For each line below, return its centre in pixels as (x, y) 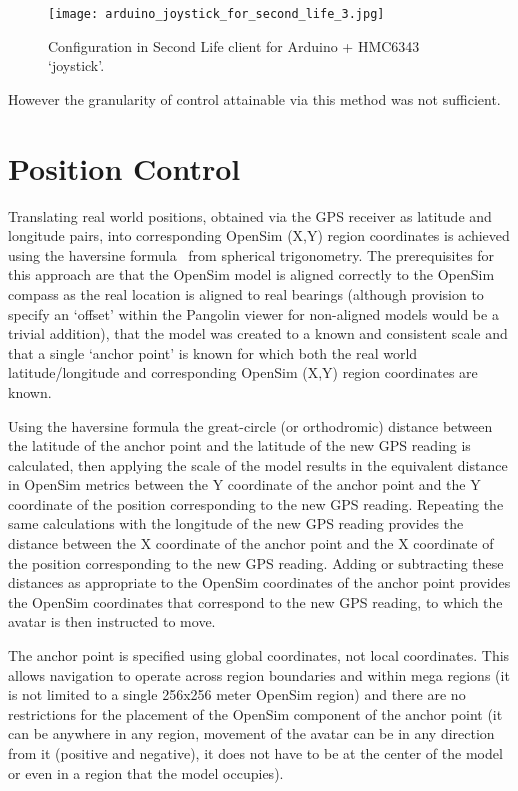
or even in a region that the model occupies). (146, 772)
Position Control (124, 167)
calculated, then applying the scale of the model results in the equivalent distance (258, 464)
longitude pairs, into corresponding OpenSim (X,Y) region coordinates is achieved (259, 235)
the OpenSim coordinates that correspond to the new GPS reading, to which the (255, 601)
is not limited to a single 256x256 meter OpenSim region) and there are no (237, 694)
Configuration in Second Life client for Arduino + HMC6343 (234, 45)
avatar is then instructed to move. (112, 621)
